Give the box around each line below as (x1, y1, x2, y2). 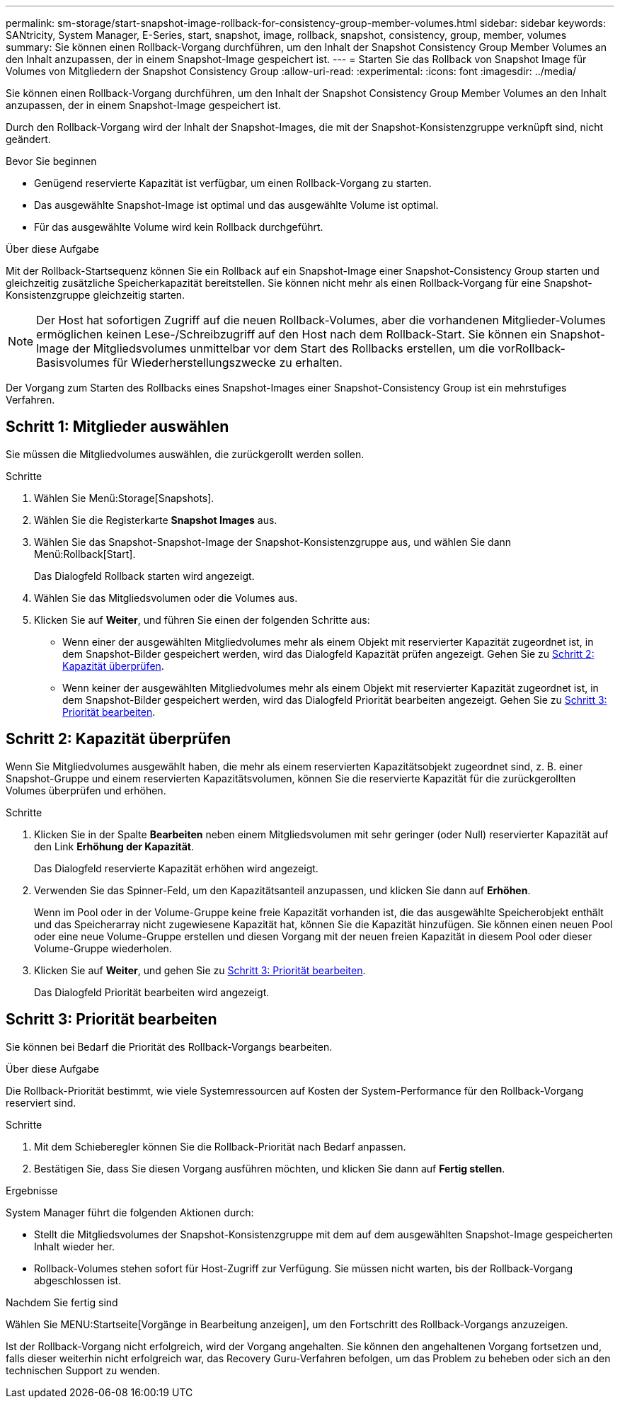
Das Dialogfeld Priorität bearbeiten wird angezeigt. (34, 986, 270, 998)
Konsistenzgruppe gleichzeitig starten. (6, 289, 185, 301)
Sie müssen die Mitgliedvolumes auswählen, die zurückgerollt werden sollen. (6, 447, 364, 460)
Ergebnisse (6, 1184, 58, 1197)
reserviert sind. (6, 1096, 76, 1109)
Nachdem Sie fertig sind (6, 1296, 118, 1308)
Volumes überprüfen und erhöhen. (6, 784, 166, 797)
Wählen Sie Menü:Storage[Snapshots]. (34, 491, 214, 504)
